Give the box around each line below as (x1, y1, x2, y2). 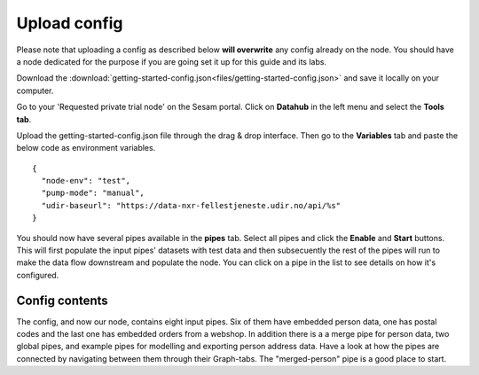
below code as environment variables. (16, 143, 156, 153)
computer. (16, 85, 54, 96)
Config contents (16, 293, 108, 308)
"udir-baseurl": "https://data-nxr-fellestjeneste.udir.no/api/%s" (41, 200, 342, 210)
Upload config (16, 13, 123, 33)
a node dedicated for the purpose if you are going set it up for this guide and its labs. (16, 56, 327, 66)
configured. (16, 270, 59, 280)
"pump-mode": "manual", (41, 188, 145, 199)
